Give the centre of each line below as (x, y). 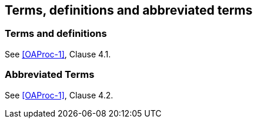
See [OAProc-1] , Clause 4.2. (59, 95)
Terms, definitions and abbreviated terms (129, 10)
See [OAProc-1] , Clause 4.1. (58, 54)
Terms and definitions (56, 34)
